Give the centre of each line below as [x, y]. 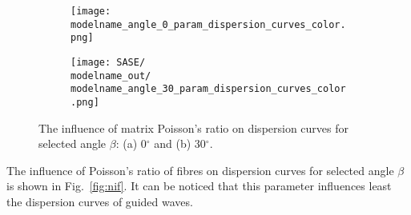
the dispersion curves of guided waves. [100, 201]
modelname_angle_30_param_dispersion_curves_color [208, 89]
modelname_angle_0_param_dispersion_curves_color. [208, 24]
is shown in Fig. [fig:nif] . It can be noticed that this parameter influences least [199, 186]
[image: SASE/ [108, 62]
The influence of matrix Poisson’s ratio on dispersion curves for [194, 127]
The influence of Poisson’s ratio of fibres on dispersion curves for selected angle [200, 170]
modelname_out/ [111, 76]
